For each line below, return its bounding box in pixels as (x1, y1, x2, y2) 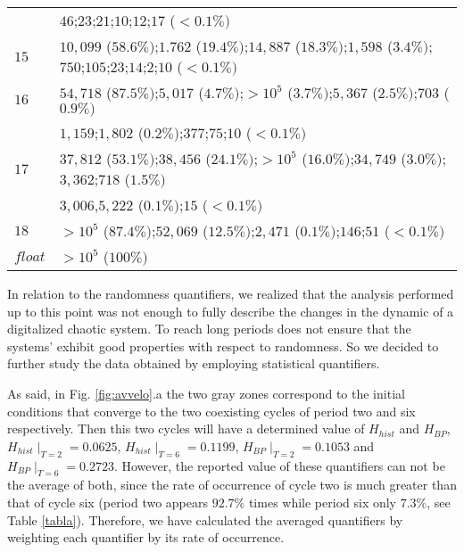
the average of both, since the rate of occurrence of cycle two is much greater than (7, 475, 457, 494)
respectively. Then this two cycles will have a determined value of (7, 419, 365, 438)
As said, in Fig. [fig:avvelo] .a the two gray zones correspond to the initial (7, 383, 405, 402)
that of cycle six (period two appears (7, 492, 209, 511)
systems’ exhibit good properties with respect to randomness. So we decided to (7, 336, 439, 355)
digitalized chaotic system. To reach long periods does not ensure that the (7, 319, 411, 338)
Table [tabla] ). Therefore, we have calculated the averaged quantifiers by (7, 510, 403, 529)
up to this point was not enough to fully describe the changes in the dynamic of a (7, 301, 454, 320)
